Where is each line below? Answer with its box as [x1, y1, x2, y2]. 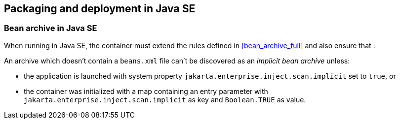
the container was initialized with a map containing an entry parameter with [24, 87, 268, 95]
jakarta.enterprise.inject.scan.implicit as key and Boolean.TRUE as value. [24, 95, 306, 104]
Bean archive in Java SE [4, 23, 97, 33]
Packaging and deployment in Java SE [4, 2, 196, 15]
